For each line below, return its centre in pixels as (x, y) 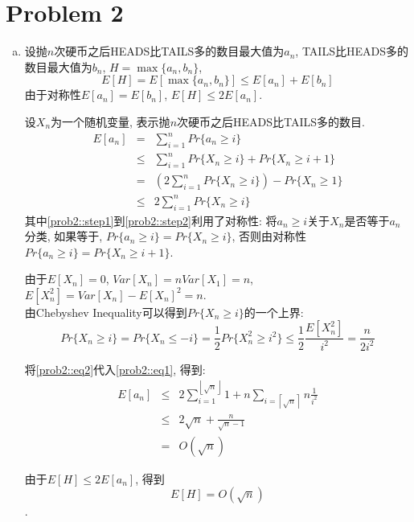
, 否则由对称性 (269, 236)
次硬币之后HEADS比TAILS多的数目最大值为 (169, 51)
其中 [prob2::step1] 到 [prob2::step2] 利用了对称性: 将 (151, 220)
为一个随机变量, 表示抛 (111, 121)
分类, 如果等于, (64, 236)
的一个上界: (274, 312)
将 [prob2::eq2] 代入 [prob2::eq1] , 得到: (115, 369)
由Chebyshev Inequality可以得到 (106, 312)
